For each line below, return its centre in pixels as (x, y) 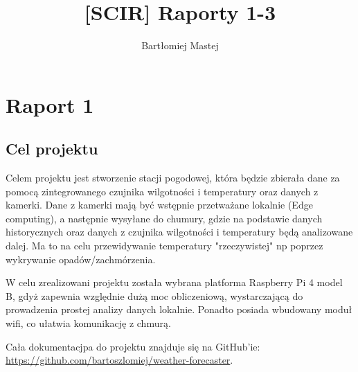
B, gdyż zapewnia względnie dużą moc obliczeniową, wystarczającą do (154, 295)
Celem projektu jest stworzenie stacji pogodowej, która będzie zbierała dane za (173, 178)
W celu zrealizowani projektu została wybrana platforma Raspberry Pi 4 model (174, 282)
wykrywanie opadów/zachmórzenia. (81, 259)
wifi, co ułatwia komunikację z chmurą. (88, 323)
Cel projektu (52, 149)
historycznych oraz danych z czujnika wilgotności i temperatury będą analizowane (179, 232)
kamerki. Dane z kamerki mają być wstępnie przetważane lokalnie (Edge (159, 205)
